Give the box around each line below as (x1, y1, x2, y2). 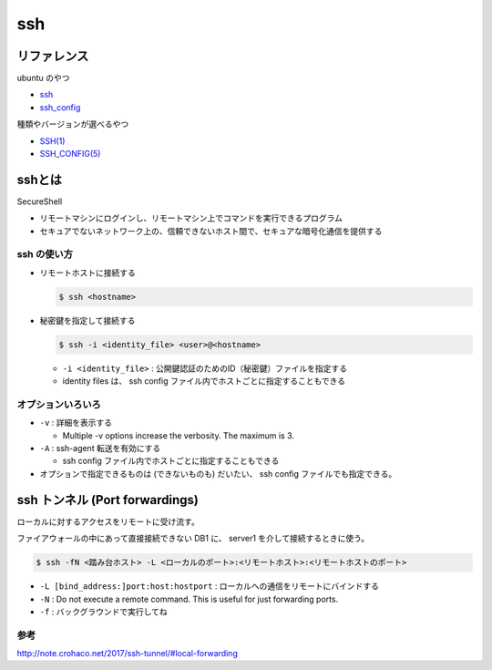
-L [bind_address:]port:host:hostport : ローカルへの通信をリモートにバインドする (39, 581, 380, 592)
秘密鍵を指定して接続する (39, 314, 136, 325)
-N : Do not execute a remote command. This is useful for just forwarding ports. (39, 593, 339, 604)
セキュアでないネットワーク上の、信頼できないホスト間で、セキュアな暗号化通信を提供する (39, 225, 383, 236)
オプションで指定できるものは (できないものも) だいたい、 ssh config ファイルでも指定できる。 (39, 468, 397, 479)
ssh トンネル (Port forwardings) (16, 492, 200, 508)
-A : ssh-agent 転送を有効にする (39, 443, 161, 454)
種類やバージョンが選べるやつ (16, 119, 129, 129)
